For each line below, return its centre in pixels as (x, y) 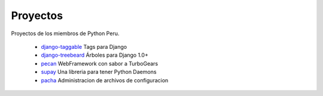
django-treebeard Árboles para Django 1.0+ (95, 55)
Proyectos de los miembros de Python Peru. (65, 33)
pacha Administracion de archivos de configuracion (105, 80)
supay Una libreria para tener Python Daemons (99, 72)
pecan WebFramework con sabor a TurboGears (100, 63)
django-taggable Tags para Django (84, 47)
